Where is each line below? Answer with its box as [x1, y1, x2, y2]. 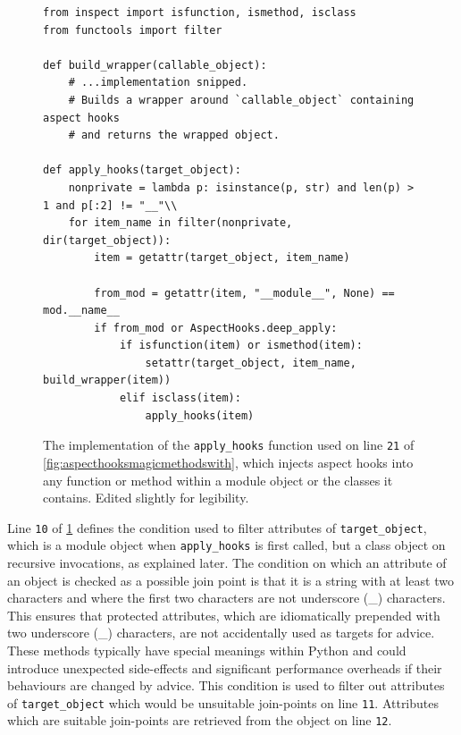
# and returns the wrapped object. [68, 129, 280, 142]
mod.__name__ [43, 304, 120, 317]
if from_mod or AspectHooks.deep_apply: [94, 321, 338, 334]
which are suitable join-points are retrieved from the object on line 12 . [7, 711, 392, 730]
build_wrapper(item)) [43, 374, 172, 387]
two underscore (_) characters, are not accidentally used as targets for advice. [7, 623, 435, 642]
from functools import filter [43, 23, 222, 37]
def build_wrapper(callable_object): [43, 58, 267, 72]
